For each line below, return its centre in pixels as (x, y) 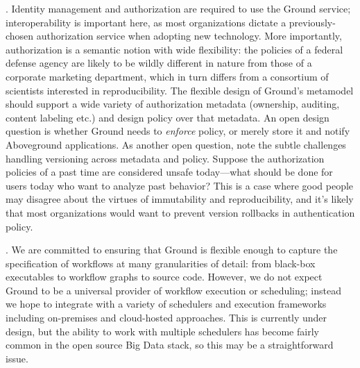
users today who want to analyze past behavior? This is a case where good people (180, 185)
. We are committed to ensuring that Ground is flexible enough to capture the (172, 250)
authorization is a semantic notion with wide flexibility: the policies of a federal (174, 49)
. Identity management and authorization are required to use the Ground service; (178, 8)
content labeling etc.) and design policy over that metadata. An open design (168, 117)
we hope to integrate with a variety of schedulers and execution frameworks (166, 304)
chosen (20, 36)
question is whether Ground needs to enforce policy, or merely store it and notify (178, 131)
